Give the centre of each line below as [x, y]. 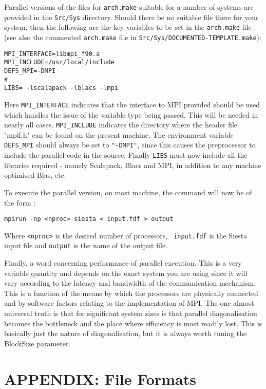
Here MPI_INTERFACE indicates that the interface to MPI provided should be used [132, 104]
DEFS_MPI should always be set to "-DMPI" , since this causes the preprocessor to [130, 145]
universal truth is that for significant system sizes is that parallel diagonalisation [131, 313]
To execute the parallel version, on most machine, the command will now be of [128, 192]
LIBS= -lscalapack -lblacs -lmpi [61, 88]
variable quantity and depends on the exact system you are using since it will [126, 273]
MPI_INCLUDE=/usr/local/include [59, 62]
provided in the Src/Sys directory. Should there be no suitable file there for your [131, 17]
